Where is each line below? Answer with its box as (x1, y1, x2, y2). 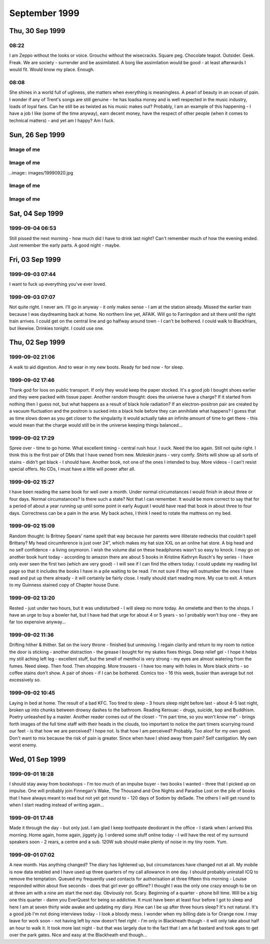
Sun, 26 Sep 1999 (9, 130, 65, 139)
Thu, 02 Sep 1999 (9, 338, 65, 347)
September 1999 (9, 8, 79, 19)
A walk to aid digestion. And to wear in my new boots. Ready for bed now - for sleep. (9, 364, 184, 370)
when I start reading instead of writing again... (9, 802, 104, 808)
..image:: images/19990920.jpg (9, 169, 73, 175)
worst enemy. (9, 742, 37, 748)
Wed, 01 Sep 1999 (9, 755, 66, 764)
